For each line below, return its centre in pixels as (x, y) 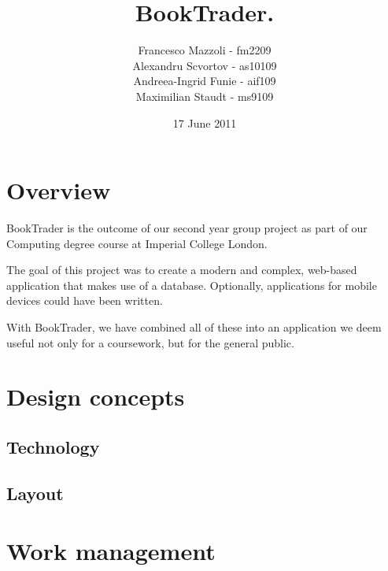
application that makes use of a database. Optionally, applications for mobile (192, 285)
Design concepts (96, 397)
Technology (53, 446)
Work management (111, 551)
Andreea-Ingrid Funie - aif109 (205, 81)
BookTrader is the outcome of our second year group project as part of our (187, 228)
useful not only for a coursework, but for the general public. (150, 342)
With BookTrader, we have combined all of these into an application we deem (194, 327)
